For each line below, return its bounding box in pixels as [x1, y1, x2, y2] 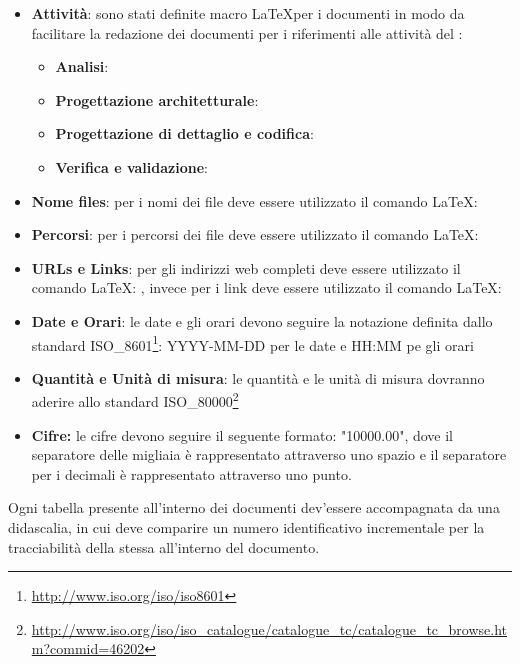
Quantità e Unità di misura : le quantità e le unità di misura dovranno [31, 367, 485, 388]
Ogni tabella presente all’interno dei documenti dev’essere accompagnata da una [8, 497, 500, 518]
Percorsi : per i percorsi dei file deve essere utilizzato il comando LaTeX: [31, 224, 479, 245]
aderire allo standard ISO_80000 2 [31, 388, 239, 412]
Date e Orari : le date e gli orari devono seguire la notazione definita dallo [31, 310, 493, 331]
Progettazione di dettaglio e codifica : [55, 123, 314, 144]
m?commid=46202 [31, 638, 145, 659]
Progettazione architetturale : [55, 89, 259, 110]
